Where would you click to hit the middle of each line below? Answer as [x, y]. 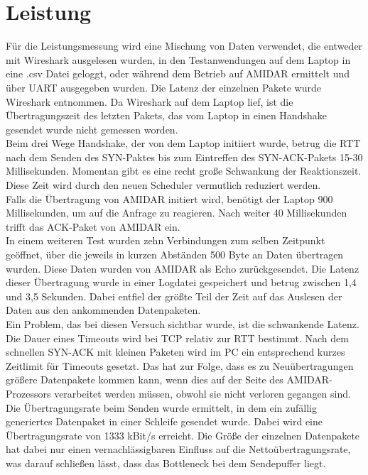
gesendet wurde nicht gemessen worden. [92, 129]
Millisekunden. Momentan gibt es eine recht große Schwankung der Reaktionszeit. [184, 171]
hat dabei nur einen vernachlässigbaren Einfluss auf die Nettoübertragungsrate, [178, 449]
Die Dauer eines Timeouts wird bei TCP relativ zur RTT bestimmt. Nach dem [177, 338]
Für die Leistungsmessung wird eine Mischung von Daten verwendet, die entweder [184, 46]
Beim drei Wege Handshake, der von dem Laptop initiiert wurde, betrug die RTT [183, 143]
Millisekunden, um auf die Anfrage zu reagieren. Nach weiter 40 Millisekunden [177, 213]
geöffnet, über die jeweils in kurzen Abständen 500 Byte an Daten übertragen [175, 255]
